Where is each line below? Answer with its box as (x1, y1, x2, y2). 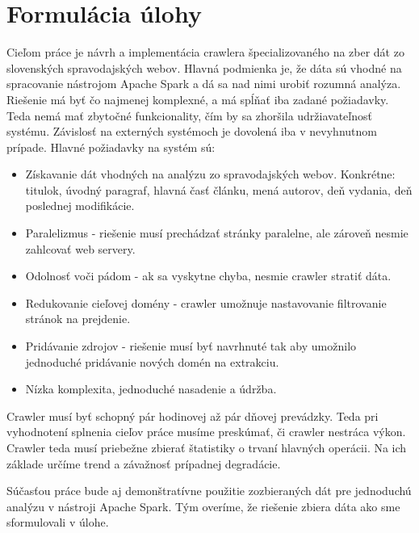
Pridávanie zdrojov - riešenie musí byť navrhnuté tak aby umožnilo (25, 338, 357, 355)
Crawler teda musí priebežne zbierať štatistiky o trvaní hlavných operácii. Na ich (6, 439, 407, 455)
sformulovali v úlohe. (6, 514, 109, 531)
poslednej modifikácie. (25, 197, 135, 214)
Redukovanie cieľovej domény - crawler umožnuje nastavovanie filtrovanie (25, 294, 387, 311)
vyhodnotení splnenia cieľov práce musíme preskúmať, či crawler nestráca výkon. (6, 423, 406, 440)
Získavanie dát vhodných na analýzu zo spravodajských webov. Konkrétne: (25, 166, 396, 183)
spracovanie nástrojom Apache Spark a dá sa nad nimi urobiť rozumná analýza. (6, 75, 401, 92)
